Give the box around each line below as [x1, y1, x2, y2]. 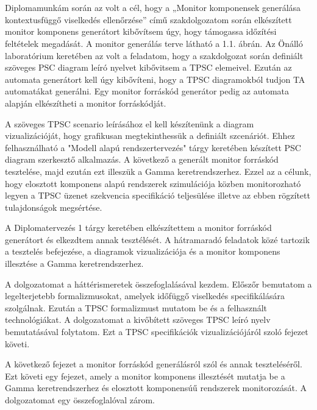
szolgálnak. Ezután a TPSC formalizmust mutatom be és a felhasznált [5, 301, 268, 314]
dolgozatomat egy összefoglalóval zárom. [5, 394, 155, 406]
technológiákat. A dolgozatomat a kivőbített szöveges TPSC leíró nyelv [5, 313, 271, 326]
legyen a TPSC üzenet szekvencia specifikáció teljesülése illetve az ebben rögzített [5, 189, 310, 202]
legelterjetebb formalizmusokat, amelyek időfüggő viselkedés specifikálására [5, 289, 285, 302]
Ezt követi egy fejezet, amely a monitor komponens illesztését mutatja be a [5, 369, 285, 382]
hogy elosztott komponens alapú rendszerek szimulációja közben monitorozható [5, 177, 301, 189]
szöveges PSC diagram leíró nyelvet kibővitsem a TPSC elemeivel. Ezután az [5, 61, 292, 74]
